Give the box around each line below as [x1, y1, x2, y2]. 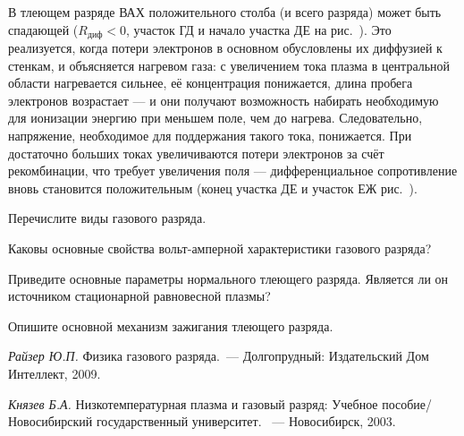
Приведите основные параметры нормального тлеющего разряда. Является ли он [8, 269, 449, 287]
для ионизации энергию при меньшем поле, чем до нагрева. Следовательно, [8, 108, 423, 127]
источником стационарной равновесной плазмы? [8, 286, 271, 305]
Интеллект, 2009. [8, 363, 101, 382]
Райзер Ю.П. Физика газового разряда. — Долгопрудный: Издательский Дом [8, 346, 429, 365]
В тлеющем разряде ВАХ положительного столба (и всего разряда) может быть [8, 3, 442, 21]
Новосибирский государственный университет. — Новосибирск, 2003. [8, 412, 396, 431]
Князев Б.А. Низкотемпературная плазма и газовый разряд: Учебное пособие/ [8, 394, 433, 413]
